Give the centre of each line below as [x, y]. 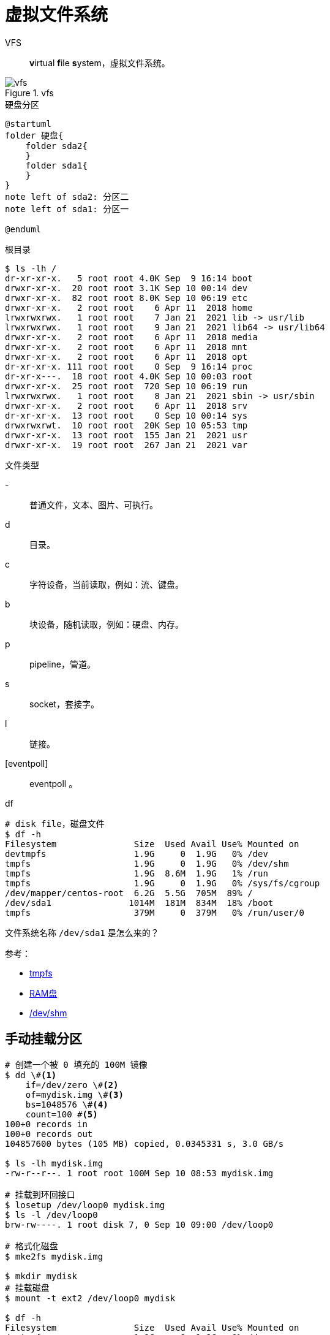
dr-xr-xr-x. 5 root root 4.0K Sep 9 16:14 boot [129, 278]
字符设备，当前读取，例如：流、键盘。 [107, 584]
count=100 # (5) [62, 1114]
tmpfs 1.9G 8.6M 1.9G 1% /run [137, 873]
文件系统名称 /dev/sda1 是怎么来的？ [82, 932]
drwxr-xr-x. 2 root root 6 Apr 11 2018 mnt [126, 347]
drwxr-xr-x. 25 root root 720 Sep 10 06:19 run [126, 386]
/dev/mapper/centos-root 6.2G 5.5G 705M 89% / [129, 893]
